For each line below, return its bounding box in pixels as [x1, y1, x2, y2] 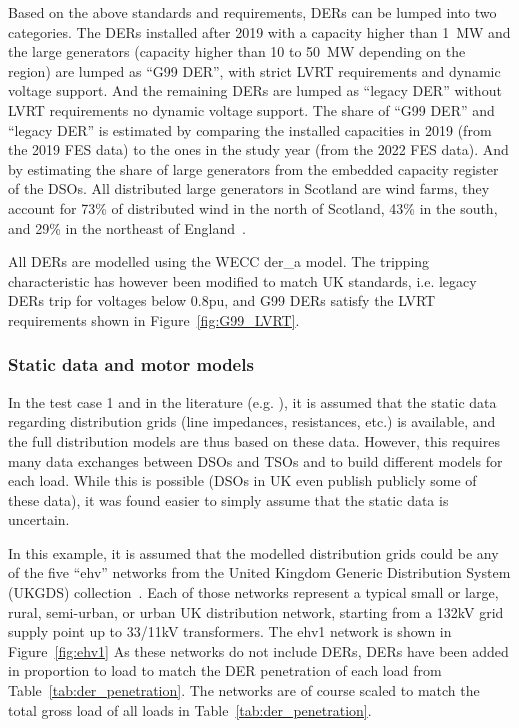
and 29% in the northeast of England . [8, 217, 246, 238]
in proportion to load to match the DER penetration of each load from [8, 660, 442, 681]
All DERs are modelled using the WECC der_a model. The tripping [8, 251, 430, 272]
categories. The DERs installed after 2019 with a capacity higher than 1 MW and [8, 21, 511, 42]
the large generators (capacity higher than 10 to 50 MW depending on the [8, 41, 466, 62]
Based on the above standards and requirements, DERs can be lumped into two [8, 2, 497, 22]
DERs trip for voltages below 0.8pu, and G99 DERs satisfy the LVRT [8, 290, 436, 311]
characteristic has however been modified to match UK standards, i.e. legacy [8, 270, 477, 291]
